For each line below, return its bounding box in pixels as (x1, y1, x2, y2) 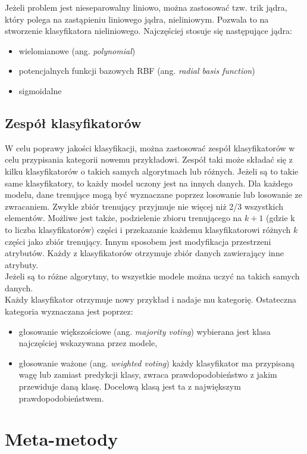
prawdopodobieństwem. (18, 391, 104, 404)
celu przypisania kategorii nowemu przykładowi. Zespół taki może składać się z (5, 153, 293, 166)
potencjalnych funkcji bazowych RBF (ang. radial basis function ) (18, 64, 255, 77)
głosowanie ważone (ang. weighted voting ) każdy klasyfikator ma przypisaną (18, 356, 295, 369)
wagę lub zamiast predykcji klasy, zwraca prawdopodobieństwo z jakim (18, 368, 277, 381)
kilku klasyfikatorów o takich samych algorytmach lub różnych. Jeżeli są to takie (5, 164, 299, 177)
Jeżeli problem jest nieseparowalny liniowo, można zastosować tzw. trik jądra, (5, 1, 287, 13)
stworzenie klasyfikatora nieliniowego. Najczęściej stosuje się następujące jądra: (5, 24, 292, 37)
